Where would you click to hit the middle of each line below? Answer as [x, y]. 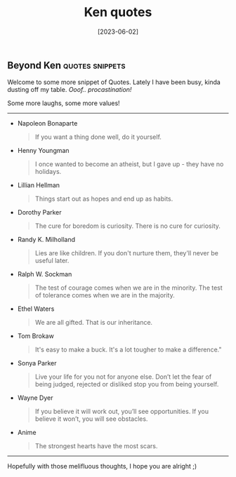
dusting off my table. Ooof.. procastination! [70, 90]
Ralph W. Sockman [45, 274]
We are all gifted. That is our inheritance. [94, 323]
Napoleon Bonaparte [47, 123]
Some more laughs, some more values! [64, 103]
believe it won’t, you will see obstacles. [91, 419]
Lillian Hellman [39, 185]
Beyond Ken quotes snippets [66, 65]
